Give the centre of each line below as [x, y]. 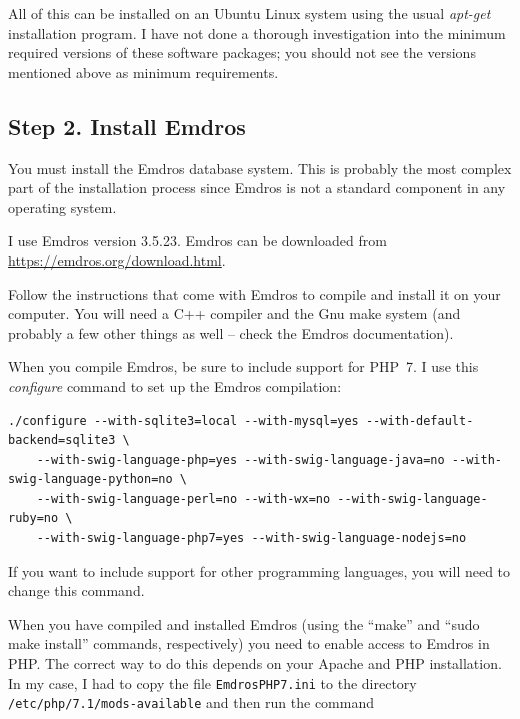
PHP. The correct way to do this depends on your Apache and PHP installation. [255, 663]
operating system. [62, 206]
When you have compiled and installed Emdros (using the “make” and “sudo [244, 623]
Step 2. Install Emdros [127, 125]
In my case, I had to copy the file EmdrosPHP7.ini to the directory [212, 682]
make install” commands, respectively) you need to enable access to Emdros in [249, 643]
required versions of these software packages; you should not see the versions [242, 52]
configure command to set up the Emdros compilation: [175, 385]
